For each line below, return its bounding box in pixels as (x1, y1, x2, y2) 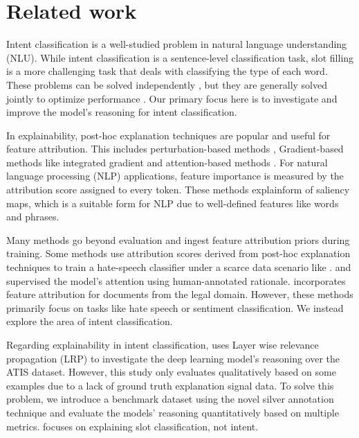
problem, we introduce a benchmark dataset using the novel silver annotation (6, 392, 334, 406)
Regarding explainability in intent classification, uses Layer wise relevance (6, 338, 319, 351)
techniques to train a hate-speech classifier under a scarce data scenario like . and (6, 260, 351, 274)
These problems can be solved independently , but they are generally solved (6, 77, 327, 91)
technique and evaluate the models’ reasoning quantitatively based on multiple (6, 405, 339, 419)
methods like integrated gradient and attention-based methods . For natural (6, 155, 328, 169)
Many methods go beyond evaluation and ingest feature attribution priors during (6, 232, 350, 247)
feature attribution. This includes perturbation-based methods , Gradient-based (6, 141, 344, 156)
